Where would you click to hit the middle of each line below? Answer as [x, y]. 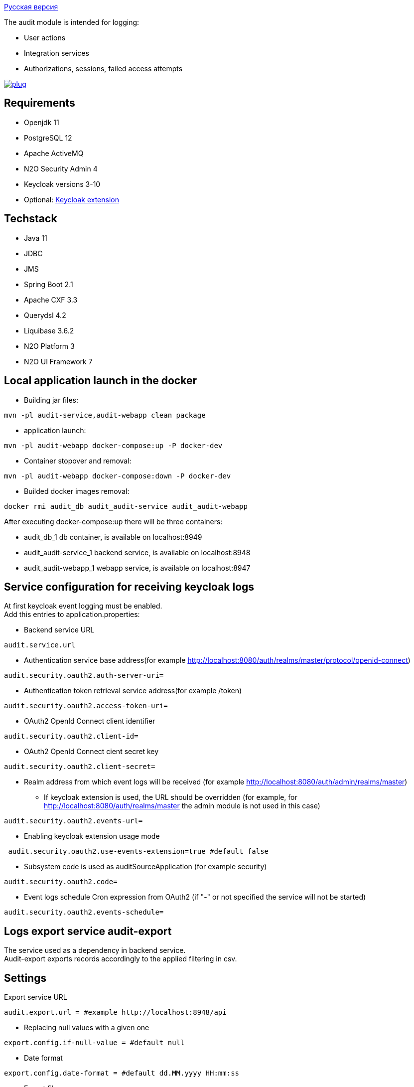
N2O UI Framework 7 [58, 361]
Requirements [40, 103]
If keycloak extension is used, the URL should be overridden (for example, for [171, 797]
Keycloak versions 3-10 [62, 184]
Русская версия [31, 7]
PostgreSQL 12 [48, 138]
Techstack [31, 219]
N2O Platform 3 [49, 346]
